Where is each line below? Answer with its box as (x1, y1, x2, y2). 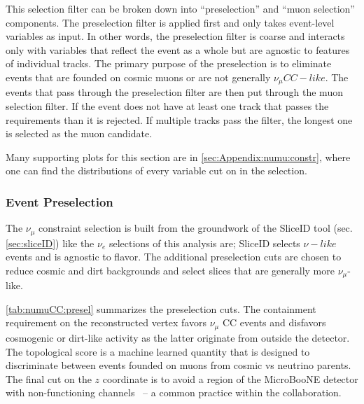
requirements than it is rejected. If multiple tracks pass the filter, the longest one (6, 112, 353, 127)
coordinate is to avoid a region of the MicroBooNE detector (102, 371, 358, 386)
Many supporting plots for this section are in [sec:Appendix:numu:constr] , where (6, 149, 351, 164)
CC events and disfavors (222, 315, 326, 330)
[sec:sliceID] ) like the (6, 235, 94, 250)
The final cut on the (6, 371, 92, 386)
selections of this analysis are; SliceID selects (108, 235, 300, 250)
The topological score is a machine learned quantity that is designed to (6, 344, 310, 358)
